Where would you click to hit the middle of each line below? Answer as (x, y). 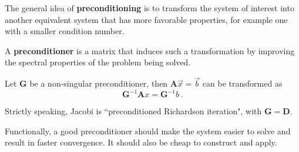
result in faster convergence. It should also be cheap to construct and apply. (141, 142)
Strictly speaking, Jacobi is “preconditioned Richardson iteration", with (133, 111)
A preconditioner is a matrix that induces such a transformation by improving (150, 50)
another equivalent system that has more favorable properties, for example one (146, 19)
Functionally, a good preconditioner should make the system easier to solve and (148, 130)
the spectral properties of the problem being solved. (98, 62)
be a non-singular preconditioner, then (99, 83)
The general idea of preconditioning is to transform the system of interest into (149, 8)
